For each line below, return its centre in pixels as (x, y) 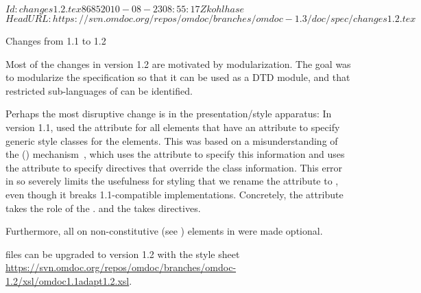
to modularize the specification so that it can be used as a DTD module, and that (178, 77)
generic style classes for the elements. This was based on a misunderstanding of (172, 140)
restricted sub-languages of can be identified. (99, 90)
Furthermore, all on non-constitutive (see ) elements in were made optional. (164, 231)
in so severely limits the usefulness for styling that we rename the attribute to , (172, 181)
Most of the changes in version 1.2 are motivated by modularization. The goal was (178, 63)
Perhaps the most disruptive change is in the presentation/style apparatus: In (169, 114)
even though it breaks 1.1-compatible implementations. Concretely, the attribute (175, 194)
